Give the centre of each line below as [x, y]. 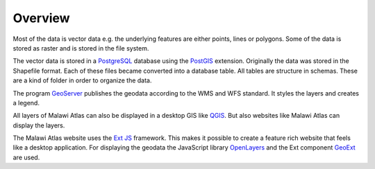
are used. [26, 157]
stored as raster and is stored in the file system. [81, 48]
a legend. [26, 103]
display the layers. [39, 125]
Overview [41, 18]
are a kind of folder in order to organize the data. [82, 80]
